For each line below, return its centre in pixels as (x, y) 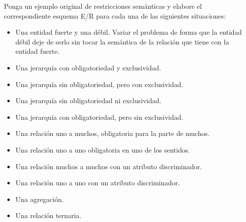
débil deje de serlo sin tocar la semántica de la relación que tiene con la (122, 41)
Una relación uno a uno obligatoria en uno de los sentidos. (103, 149)
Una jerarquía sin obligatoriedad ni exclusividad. (88, 100)
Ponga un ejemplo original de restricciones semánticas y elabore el (103, 6)
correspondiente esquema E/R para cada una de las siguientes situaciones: (115, 15)
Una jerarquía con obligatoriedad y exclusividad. (88, 67)
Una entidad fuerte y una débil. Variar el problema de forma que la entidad (129, 32)
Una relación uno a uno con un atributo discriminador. (98, 183)
